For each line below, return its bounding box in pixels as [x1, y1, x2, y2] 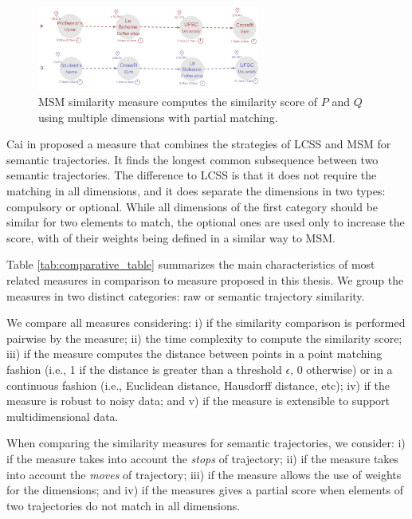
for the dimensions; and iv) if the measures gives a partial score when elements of [6, 482, 404, 498]
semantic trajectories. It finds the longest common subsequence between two [6, 151, 379, 167]
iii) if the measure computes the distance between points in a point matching [6, 345, 383, 362]
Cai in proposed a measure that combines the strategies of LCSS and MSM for [6, 136, 391, 152]
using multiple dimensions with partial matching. [38, 108, 278, 125]
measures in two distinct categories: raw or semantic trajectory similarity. [6, 287, 365, 304]
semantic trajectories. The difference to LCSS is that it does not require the [6, 167, 377, 183]
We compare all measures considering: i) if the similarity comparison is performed [6, 314, 406, 331]
